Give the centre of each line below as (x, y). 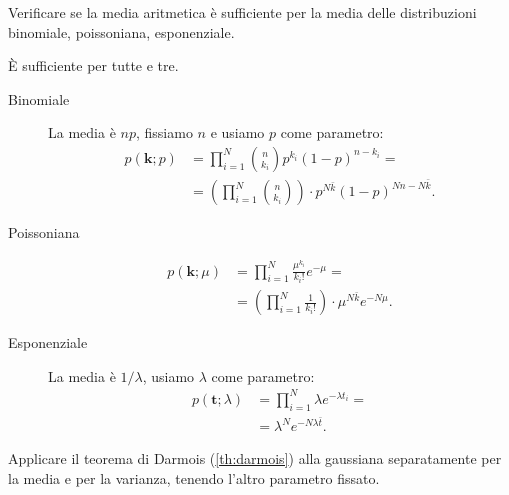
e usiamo (237, 132)
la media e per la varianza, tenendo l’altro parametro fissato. (194, 477)
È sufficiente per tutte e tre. (93, 65)
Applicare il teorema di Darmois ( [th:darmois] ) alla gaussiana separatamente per (255, 458)
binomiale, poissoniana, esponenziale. (121, 31)
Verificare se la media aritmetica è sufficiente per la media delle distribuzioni (242, 12)
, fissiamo (164, 132)
